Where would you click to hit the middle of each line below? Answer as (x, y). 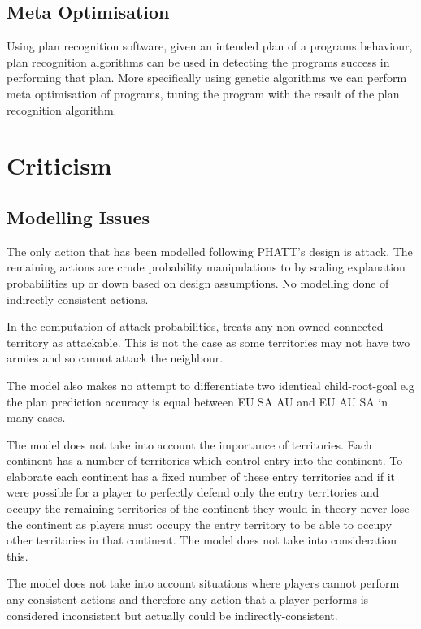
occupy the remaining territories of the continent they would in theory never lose (208, 508)
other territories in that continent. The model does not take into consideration (202, 540)
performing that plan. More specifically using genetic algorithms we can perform (207, 78)
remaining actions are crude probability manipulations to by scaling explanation (206, 267)
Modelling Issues (78, 217)
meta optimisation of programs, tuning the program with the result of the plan (203, 93)
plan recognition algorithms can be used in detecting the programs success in (198, 61)
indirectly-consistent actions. (78, 299)
